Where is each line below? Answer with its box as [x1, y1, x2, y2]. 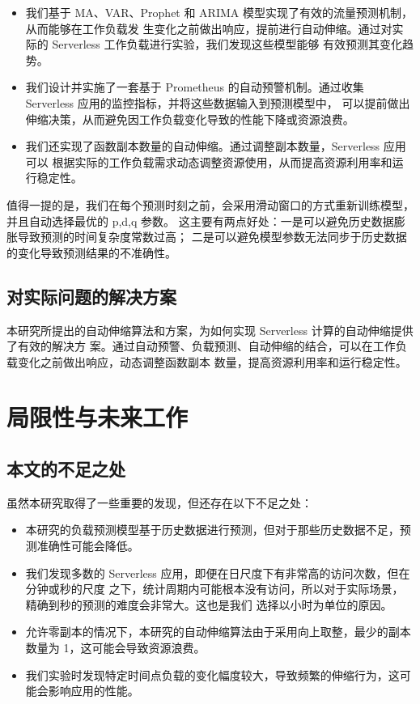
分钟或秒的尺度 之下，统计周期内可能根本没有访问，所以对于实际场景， [25, 580, 404, 597]
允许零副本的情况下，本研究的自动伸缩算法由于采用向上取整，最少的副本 [25, 623, 411, 640]
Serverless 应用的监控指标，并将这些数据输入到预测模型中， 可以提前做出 [25, 94, 410, 111]
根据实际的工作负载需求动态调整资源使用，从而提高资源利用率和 [52, 153, 392, 170]
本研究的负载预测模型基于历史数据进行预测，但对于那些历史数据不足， [25, 521, 400, 538]
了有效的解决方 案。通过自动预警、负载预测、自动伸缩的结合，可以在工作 [6, 337, 396, 354]
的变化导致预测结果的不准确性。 [6, 244, 176, 261]
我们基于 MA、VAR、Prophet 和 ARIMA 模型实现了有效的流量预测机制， [25, 4, 413, 20]
